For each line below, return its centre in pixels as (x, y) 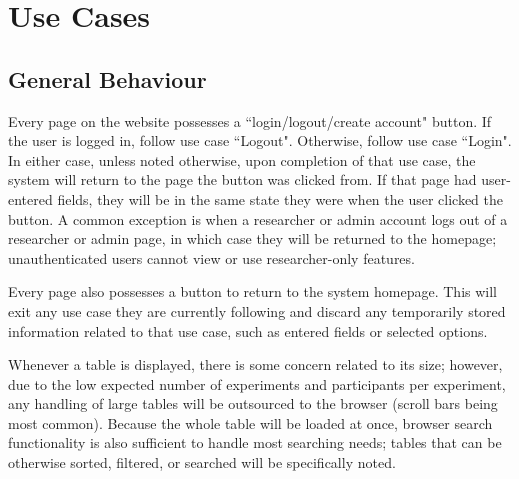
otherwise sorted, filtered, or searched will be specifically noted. (202, 462)
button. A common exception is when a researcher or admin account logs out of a (258, 218)
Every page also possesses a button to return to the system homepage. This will (253, 291)
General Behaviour (107, 78)
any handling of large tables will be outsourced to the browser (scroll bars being (253, 403)
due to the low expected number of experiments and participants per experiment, (257, 383)
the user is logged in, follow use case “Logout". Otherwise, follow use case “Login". (260, 140)
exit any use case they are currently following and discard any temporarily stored (257, 310)
